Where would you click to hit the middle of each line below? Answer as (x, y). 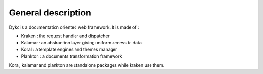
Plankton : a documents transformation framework (72, 56)
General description (50, 13)
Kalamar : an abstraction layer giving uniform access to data (82, 43)
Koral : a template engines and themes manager (69, 49)
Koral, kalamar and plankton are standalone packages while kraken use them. (87, 65)
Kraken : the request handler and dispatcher (65, 36)
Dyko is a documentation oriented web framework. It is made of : (74, 27)
